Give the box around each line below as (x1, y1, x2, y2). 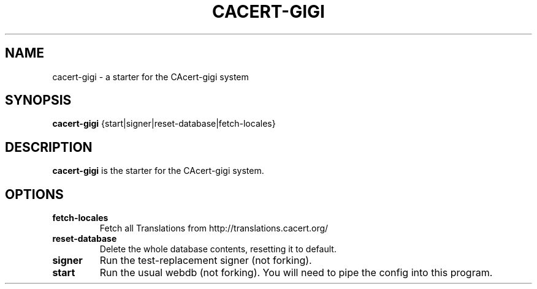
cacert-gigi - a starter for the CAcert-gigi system (52, 71, 249, 82)
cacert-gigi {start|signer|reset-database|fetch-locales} (52, 118, 276, 129)
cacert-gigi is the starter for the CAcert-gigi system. (52, 165, 264, 176)
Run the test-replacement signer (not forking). (99, 254, 312, 267)
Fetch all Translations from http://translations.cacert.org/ (99, 223, 329, 234)
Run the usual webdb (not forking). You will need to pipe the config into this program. (99, 266, 493, 279)
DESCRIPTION (5, 139, 93, 155)
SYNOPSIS (5, 92, 72, 108)
